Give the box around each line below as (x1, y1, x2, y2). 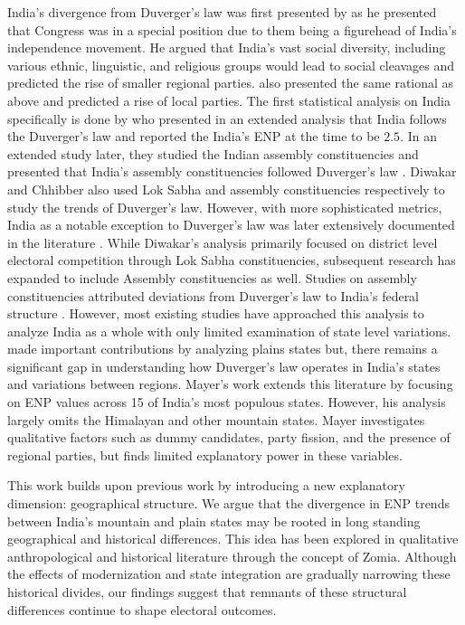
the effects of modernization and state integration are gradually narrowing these (7, 564, 451, 583)
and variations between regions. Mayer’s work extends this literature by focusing (7, 374, 453, 393)
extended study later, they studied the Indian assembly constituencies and (7, 144, 419, 163)
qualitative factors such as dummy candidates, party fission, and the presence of (7, 428, 451, 447)
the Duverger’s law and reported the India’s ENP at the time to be (7, 127, 380, 146)
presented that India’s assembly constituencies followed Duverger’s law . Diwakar (7, 162, 457, 181)
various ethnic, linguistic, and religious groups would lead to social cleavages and (7, 55, 455, 74)
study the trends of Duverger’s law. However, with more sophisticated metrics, (7, 197, 442, 216)
